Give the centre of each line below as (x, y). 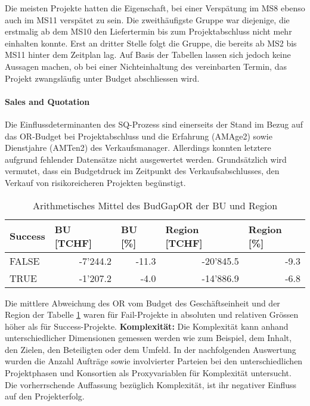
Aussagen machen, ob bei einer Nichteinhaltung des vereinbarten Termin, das (146, 66)
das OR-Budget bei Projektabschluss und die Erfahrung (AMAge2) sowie (139, 136)
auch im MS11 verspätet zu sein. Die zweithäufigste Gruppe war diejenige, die (147, 19)
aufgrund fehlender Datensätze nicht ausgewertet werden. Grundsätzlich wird (146, 159)
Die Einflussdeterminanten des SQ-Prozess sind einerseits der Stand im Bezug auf (154, 124)
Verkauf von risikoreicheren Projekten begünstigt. (95, 182)
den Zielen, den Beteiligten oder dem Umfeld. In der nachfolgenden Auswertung (151, 349)
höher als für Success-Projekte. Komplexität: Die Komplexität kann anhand (147, 326)
